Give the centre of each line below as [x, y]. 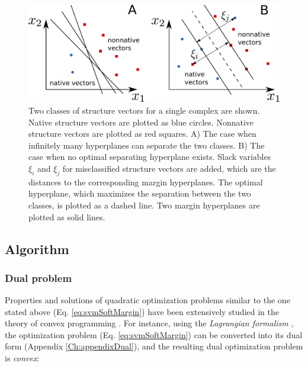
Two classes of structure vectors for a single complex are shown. [144, 110]
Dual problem [38, 277]
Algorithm [37, 248]
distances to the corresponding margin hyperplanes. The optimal [146, 182]
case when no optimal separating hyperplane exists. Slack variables [150, 157]
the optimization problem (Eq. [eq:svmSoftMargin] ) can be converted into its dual [154, 334]
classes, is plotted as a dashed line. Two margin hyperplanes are [144, 205]
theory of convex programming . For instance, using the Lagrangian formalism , [149, 323]
